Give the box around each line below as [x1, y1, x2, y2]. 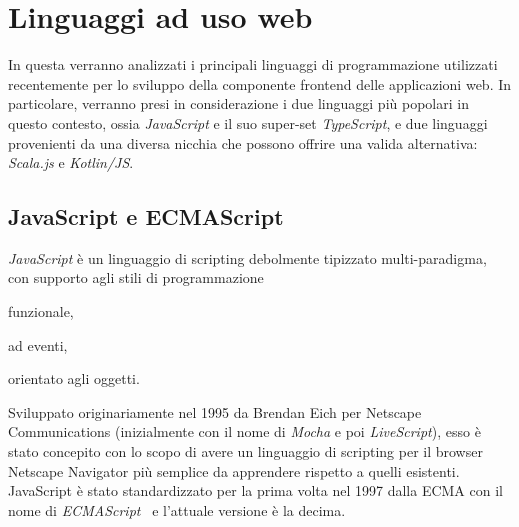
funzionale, [8, 301, 74, 322]
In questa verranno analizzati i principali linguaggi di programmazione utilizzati [8, 54, 498, 75]
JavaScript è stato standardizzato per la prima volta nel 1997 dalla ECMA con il [8, 480, 503, 501]
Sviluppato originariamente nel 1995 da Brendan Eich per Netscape [8, 401, 422, 422]
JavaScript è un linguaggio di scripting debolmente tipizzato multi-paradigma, [8, 247, 487, 268]
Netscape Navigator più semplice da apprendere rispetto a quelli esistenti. [8, 460, 460, 481]
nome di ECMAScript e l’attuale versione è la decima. [8, 499, 346, 520]
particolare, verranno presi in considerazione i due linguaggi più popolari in [8, 93, 469, 114]
